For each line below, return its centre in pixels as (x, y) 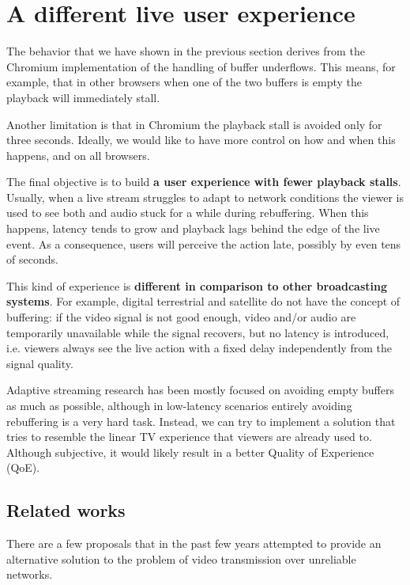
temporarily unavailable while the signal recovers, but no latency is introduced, (198, 332)
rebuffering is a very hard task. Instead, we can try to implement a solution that (201, 421)
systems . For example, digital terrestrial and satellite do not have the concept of (203, 301)
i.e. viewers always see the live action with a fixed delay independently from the (199, 348)
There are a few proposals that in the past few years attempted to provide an (194, 543)
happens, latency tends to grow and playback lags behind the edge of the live (193, 228)
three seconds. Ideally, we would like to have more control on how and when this (201, 140)
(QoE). (23, 467)
